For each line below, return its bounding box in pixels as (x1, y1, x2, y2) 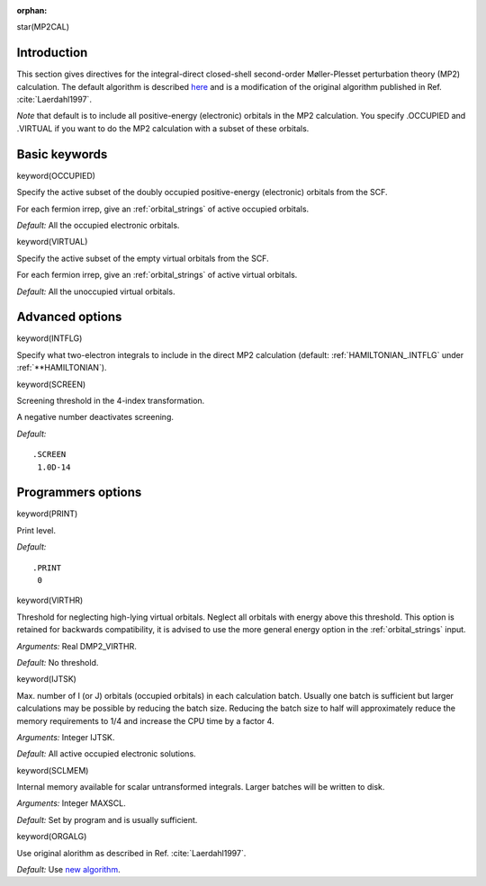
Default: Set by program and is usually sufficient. (16, 814, 198, 825)
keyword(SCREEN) (16, 379, 86, 389)
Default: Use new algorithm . (16, 864, 121, 875)
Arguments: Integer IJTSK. (16, 731, 115, 742)
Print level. (16, 524, 56, 535)
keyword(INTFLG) (16, 333, 83, 344)
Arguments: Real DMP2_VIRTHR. (16, 640, 137, 651)
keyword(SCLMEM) (16, 765, 89, 775)
